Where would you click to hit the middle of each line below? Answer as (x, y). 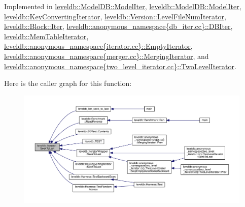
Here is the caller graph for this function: (68, 83)
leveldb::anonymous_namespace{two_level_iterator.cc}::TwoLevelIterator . (120, 66)
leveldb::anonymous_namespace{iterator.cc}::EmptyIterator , (98, 46)
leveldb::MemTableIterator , (46, 36)
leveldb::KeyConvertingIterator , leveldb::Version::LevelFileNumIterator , (115, 16)
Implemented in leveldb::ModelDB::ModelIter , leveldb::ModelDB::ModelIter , (123, 6)
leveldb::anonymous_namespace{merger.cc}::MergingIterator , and (107, 56)
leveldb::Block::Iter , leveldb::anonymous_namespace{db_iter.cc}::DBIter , (118, 26)
